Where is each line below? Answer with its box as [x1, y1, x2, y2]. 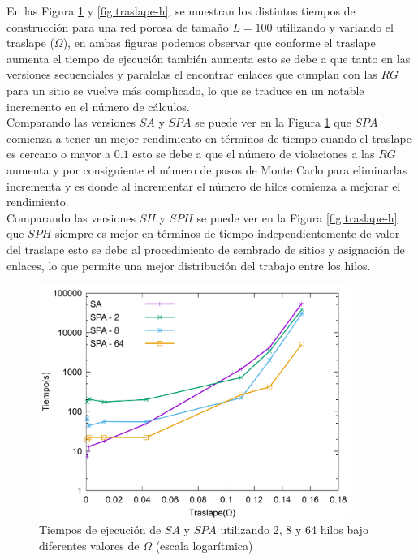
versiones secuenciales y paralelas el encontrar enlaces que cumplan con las [6, 66, 377, 83]
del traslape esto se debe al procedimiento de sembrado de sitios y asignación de [6, 240, 405, 257]
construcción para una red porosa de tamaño [6, 18, 229, 35]
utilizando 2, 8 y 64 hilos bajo [220, 521, 368, 538]
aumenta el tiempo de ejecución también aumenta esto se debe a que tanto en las [6, 50, 411, 67]
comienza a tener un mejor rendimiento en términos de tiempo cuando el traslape [6, 129, 412, 146]
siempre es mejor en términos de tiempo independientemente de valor [54, 225, 400, 242]
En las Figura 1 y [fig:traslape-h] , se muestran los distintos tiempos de [6, 2, 356, 19]
